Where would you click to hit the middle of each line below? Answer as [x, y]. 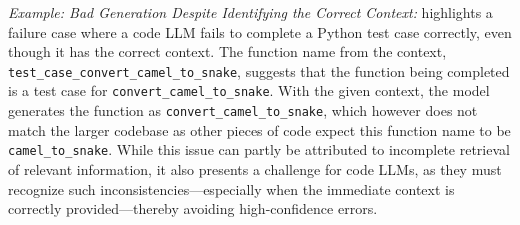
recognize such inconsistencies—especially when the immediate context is [231, 188]
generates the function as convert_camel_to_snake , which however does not [243, 110]
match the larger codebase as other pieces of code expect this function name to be [259, 129]
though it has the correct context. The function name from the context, [227, 51]
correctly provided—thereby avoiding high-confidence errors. [193, 208]
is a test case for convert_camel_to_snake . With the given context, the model [249, 90]
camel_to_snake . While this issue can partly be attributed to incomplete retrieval [259, 149]
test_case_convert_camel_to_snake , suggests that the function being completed [259, 70]
